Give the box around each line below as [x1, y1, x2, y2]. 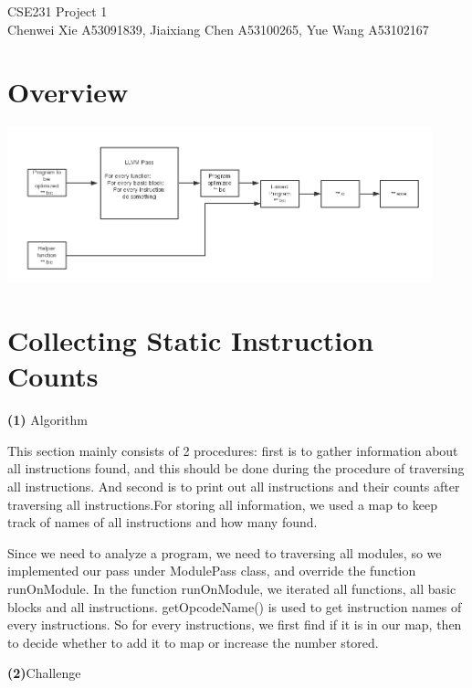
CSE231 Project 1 [7, 2, 108, 20]
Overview [7, 73, 129, 111]
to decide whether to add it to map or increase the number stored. [7, 632, 379, 651]
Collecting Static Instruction [7, 322, 374, 359]
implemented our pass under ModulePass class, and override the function [7, 561, 416, 580]
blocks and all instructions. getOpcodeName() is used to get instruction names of [7, 597, 462, 616]
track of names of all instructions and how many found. [7, 513, 318, 532]
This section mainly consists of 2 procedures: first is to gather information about [7, 440, 458, 460]
